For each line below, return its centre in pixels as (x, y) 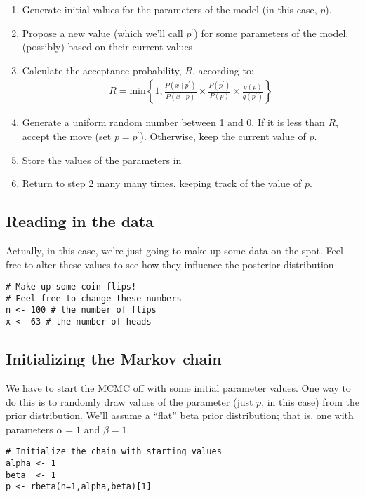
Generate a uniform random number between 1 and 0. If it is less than (173, 122)
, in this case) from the (310, 401)
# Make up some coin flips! (71, 287)
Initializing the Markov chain (114, 359)
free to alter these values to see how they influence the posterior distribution (170, 264)
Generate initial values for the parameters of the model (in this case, (170, 9)
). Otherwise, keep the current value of (223, 136)
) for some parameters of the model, (271, 33)
